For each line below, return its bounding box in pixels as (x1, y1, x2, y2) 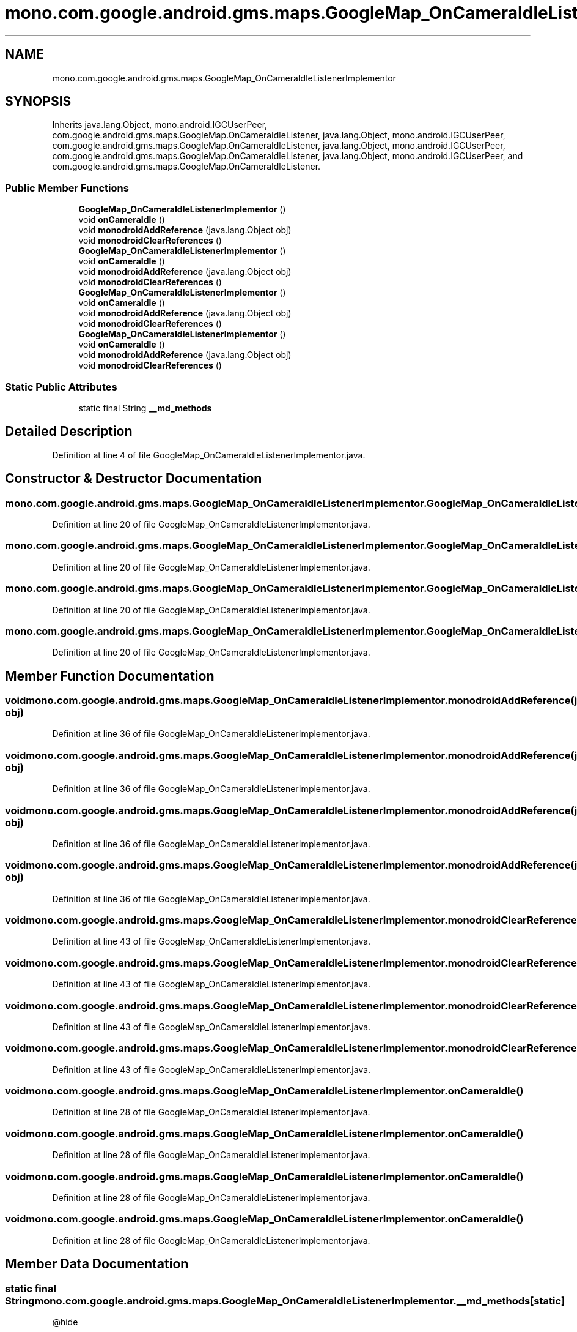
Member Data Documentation (5, 1256, 189, 1272)
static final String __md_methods (78, 402, 212, 413)
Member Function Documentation (5, 668, 215, 684)
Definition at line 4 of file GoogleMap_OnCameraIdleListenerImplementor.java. (52, 449, 366, 460)
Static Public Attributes (5, 380, 117, 393)
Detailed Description (5, 424, 133, 440)
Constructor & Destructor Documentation (5, 471, 262, 487)
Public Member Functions (5, 181, 129, 194)
